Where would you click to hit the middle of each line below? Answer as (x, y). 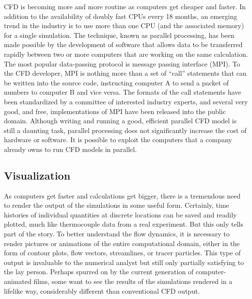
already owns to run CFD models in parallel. (71, 149)
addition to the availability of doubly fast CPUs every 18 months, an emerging (121, 16)
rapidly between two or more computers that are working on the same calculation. (126, 54)
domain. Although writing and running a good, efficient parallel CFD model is (120, 121)
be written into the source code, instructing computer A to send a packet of (116, 82)
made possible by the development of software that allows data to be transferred (123, 44)
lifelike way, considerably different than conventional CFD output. (102, 291)
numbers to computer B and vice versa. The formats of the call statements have (123, 92)
